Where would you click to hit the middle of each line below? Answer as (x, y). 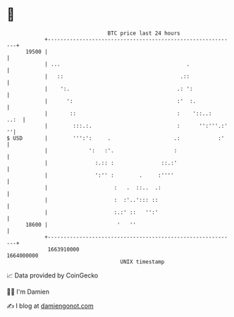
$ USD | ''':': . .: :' (116, 138)
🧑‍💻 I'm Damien (28, 292)
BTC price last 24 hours (144, 33)
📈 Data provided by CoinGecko (53, 275)
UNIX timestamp (142, 262)
